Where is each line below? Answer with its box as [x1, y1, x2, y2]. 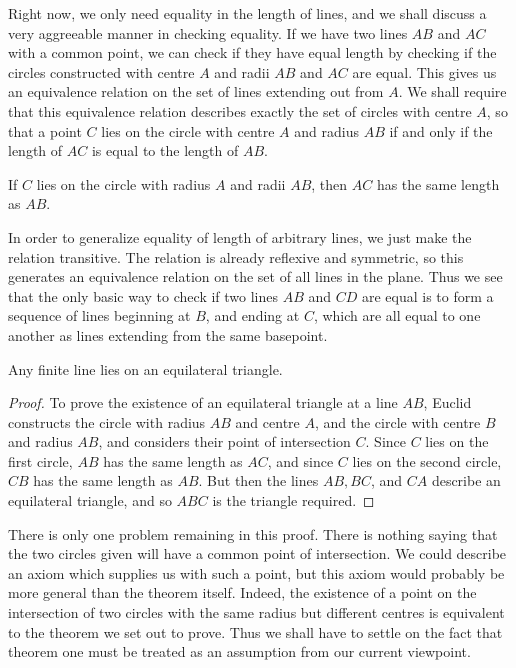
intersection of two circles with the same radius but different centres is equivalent [8, 602, 505, 623]
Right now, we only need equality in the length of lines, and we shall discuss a [8, 3, 487, 23]
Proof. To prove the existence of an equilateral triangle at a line [8, 392, 398, 413]
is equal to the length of [91, 140, 239, 161]
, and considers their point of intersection [98, 431, 351, 452]
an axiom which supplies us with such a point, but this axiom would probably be [8, 562, 505, 583]
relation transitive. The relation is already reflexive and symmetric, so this [8, 246, 464, 267]
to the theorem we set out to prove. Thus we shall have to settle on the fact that [8, 621, 503, 642]
